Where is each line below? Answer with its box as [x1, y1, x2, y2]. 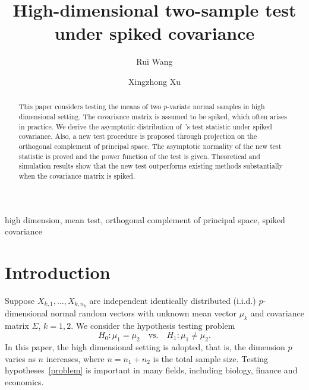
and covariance [250, 306, 304, 319]
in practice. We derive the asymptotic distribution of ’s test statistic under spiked [18, 121, 272, 131]
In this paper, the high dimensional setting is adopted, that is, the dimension [5, 340, 285, 353]
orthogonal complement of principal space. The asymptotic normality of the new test [18, 141, 282, 151]
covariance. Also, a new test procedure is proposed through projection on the [18, 131, 257, 141]
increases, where [46, 352, 105, 364]
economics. [5, 375, 44, 388]
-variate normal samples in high [167, 102, 265, 112]
